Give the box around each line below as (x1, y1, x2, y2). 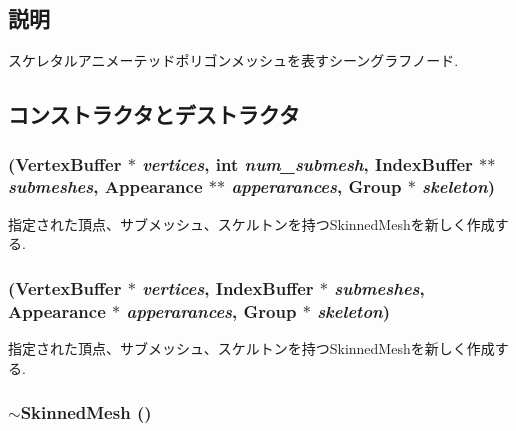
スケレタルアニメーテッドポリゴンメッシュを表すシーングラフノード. (8, 50, 459, 71)
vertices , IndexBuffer (142, 275, 314, 300)
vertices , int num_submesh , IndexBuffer (142, 151, 473, 176)
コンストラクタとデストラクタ (8, 99, 300, 130)
